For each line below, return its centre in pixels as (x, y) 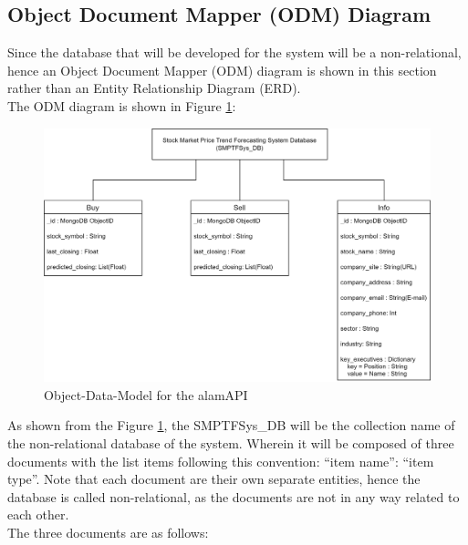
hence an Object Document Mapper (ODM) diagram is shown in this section (222, 70)
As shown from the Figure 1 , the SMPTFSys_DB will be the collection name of (231, 425)
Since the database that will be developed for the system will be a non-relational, (234, 52)
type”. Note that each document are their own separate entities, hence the (214, 479)
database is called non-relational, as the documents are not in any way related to (234, 496)
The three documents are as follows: (108, 532)
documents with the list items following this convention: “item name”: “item (221, 461)
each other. (38, 514)
